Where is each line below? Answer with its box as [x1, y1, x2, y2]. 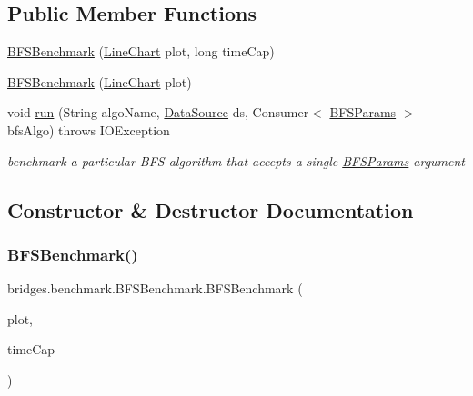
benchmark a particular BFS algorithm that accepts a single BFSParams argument [7, 151, 466, 170]
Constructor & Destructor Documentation [7, 195, 414, 223]
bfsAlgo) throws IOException [7, 120, 170, 139]
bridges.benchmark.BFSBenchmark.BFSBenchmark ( [7, 279, 303, 298]
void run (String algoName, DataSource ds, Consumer [7, 103, 309, 122]
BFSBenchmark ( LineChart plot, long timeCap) [7, 42, 275, 61]
